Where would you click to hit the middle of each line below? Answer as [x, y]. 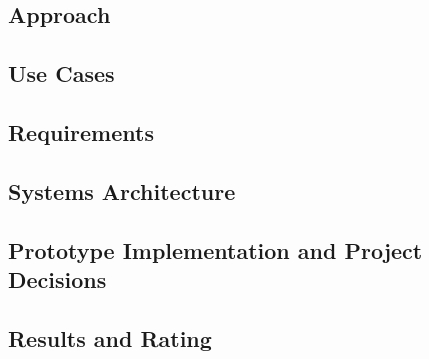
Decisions [57, 278]
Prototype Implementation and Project [215, 249]
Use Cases [61, 73]
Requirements [81, 131]
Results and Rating [110, 337]
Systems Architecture [122, 190]
